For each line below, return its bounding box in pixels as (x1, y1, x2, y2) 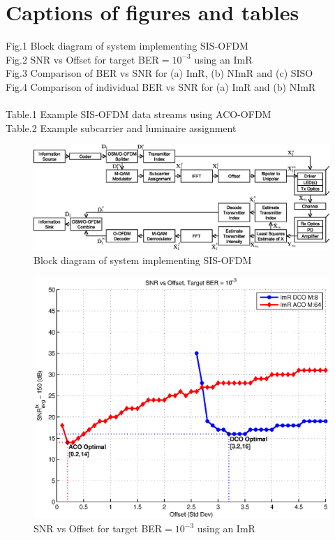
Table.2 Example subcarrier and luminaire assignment (6, 120, 237, 135)
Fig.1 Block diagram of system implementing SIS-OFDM (6, 38, 248, 53)
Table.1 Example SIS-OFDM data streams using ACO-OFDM (6, 107, 271, 122)
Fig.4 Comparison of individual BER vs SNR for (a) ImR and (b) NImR (6, 79, 316, 94)
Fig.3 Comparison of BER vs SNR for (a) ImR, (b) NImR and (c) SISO (6, 66, 313, 80)
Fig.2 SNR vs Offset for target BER (6, 52, 159, 66)
